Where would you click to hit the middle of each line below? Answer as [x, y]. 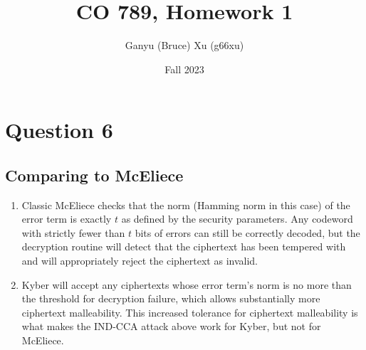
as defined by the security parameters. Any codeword [237, 219]
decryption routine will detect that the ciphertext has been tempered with [184, 246]
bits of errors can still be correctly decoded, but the [247, 232]
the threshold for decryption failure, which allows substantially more [171, 298]
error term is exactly [67, 219]
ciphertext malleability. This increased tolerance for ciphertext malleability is [190, 312]
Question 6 [59, 130]
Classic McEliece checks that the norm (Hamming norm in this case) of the [186, 205]
